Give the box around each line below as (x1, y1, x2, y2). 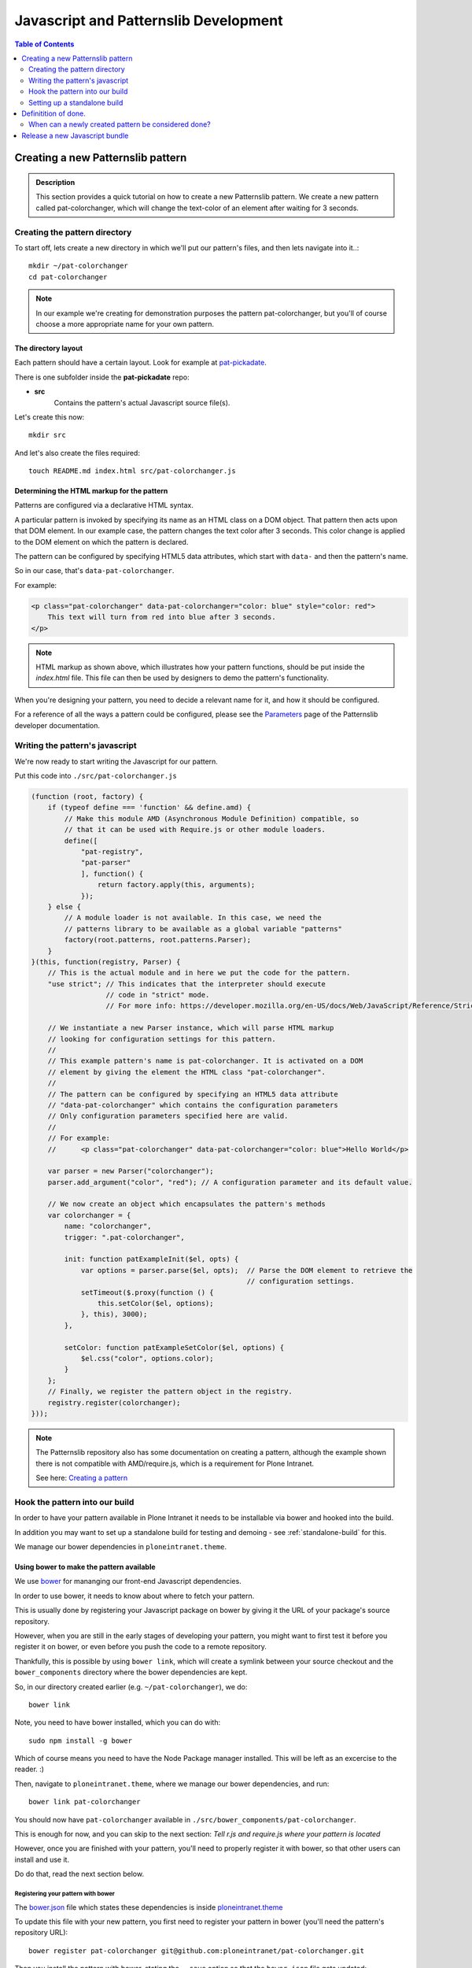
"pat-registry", (80, 847, 144, 856)
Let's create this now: (14, 412, 85, 421)
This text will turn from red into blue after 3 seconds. (47, 612, 276, 622)
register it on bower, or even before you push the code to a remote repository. (14, 1642, 267, 1652)
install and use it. (14, 1855, 70, 1864)
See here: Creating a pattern (35, 1473, 128, 1483)
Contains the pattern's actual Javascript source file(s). (53, 398, 230, 407)
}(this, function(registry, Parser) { (31, 957, 181, 966)
